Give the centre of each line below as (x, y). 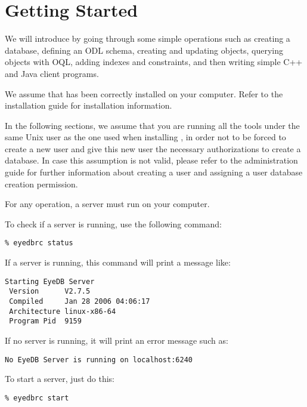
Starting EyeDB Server (50, 281)
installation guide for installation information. (89, 105)
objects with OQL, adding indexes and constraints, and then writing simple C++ (154, 62)
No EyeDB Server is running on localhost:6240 (99, 360)
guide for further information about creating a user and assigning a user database (154, 172)
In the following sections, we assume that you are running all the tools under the (152, 125)
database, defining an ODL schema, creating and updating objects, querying (144, 50)
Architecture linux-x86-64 (63, 311)
